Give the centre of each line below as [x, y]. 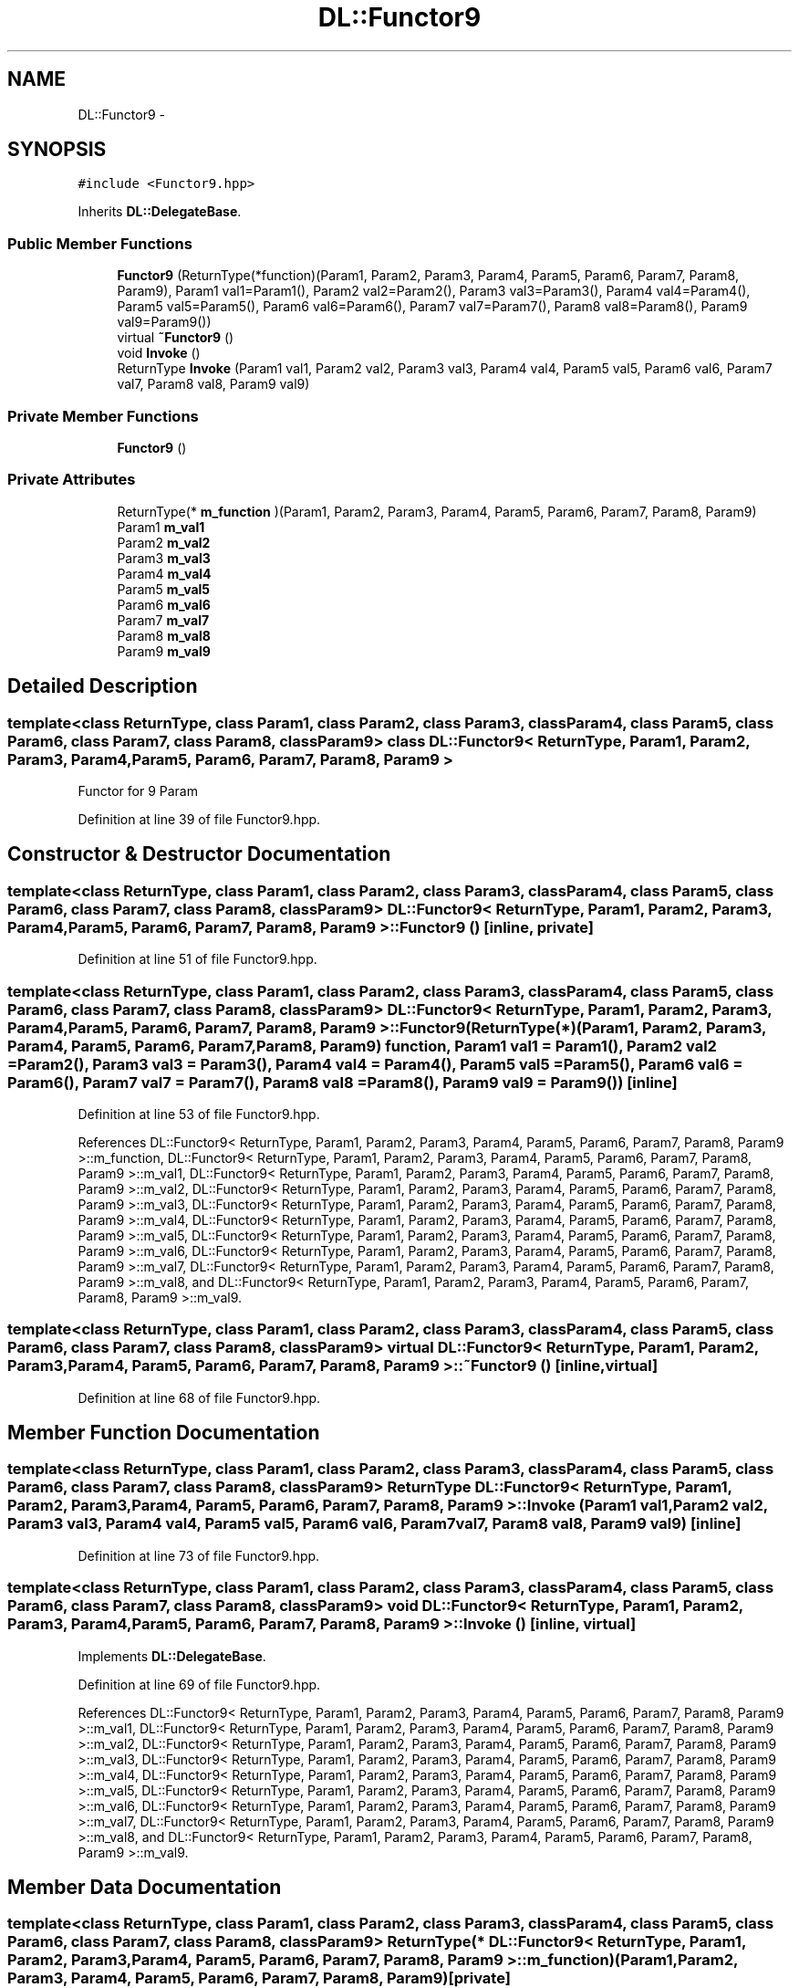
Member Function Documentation [164, 1433]
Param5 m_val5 [164, 589]
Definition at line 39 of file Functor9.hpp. [199, 819]
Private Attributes [72, 480]
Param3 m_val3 [164, 558]
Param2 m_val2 [164, 542]
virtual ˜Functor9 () [176, 338]
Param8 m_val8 [164, 635]
